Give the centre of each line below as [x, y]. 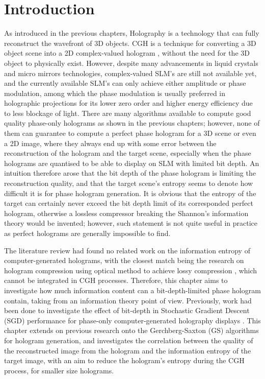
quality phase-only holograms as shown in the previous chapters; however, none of [132, 123]
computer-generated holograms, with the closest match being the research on [124, 260]
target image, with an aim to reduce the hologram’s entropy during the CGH [124, 360]
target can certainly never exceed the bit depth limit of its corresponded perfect [129, 203]
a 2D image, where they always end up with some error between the [110, 143]
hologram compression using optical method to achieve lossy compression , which [131, 270]
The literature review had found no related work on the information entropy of [127, 250]
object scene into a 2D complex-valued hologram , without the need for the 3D [127, 53]
